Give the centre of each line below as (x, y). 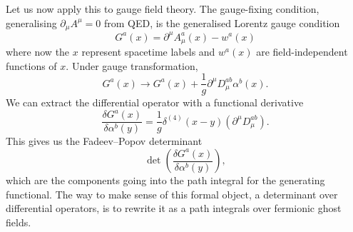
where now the (38, 51)
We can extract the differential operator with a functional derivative (155, 102)
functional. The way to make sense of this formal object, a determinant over (172, 194)
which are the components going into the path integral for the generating (165, 180)
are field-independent (302, 51)
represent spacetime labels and (148, 51)
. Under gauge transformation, (132, 65)
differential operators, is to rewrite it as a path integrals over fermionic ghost (174, 208)
